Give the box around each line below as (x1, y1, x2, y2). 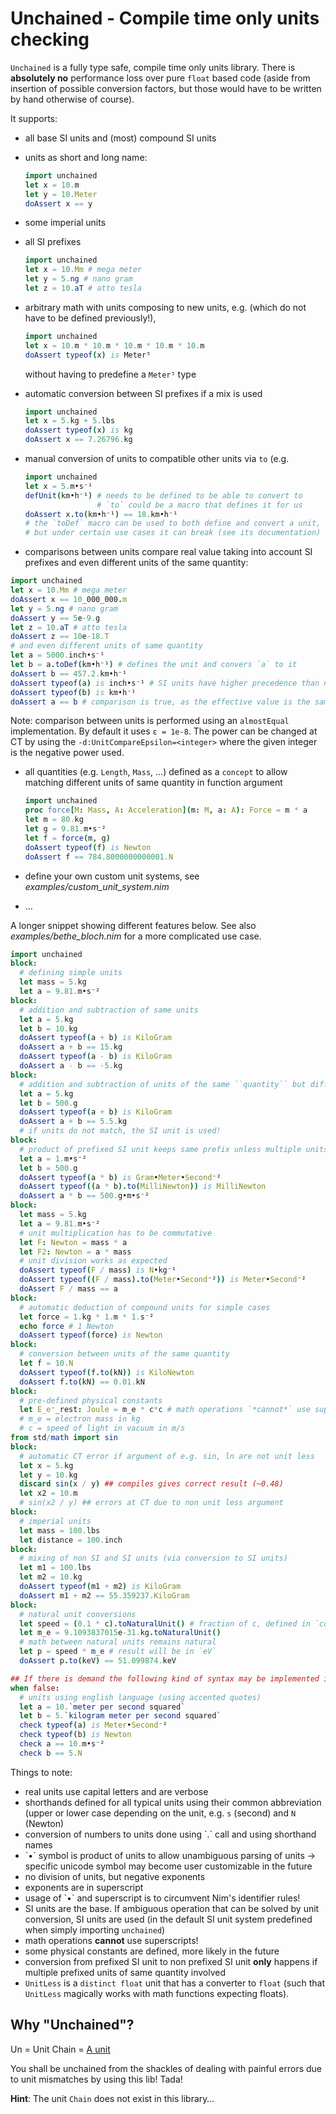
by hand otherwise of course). (10, 93, 135, 105)
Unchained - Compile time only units (10, 7, 320, 30)
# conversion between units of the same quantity (19, 1349, 230, 1359)
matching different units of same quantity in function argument (24, 777, 283, 789)
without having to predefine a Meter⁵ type (24, 368, 197, 380)
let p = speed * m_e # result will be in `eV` (19, 1647, 217, 1657)
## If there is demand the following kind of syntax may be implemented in (10, 1673, 333, 1684)
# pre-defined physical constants (19, 1395, 163, 1406)
